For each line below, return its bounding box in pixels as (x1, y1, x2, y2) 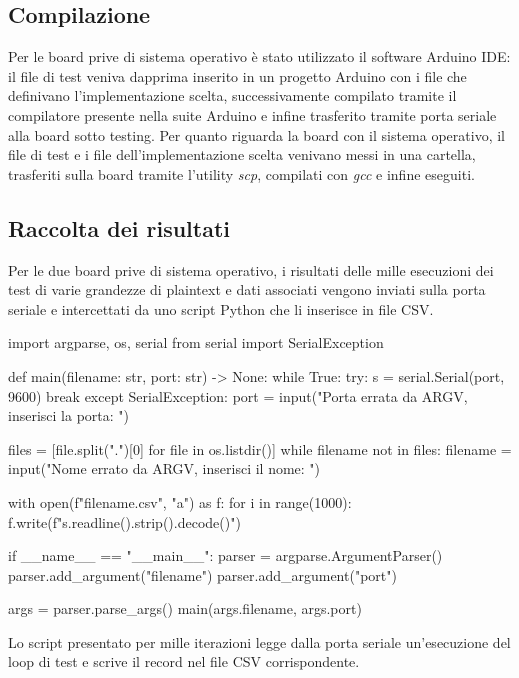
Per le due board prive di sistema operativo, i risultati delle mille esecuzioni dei (8, 259, 494, 280)
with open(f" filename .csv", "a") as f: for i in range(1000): (8, 491, 352, 512)
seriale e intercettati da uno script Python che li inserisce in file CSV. (8, 298, 434, 319)
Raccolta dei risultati (8, 212, 231, 243)
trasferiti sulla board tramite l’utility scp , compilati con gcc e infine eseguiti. (8, 163, 475, 184)
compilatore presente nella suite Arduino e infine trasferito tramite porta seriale (8, 104, 497, 125)
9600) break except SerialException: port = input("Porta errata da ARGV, (8, 385, 468, 406)
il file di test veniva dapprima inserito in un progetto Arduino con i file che (8, 65, 467, 86)
